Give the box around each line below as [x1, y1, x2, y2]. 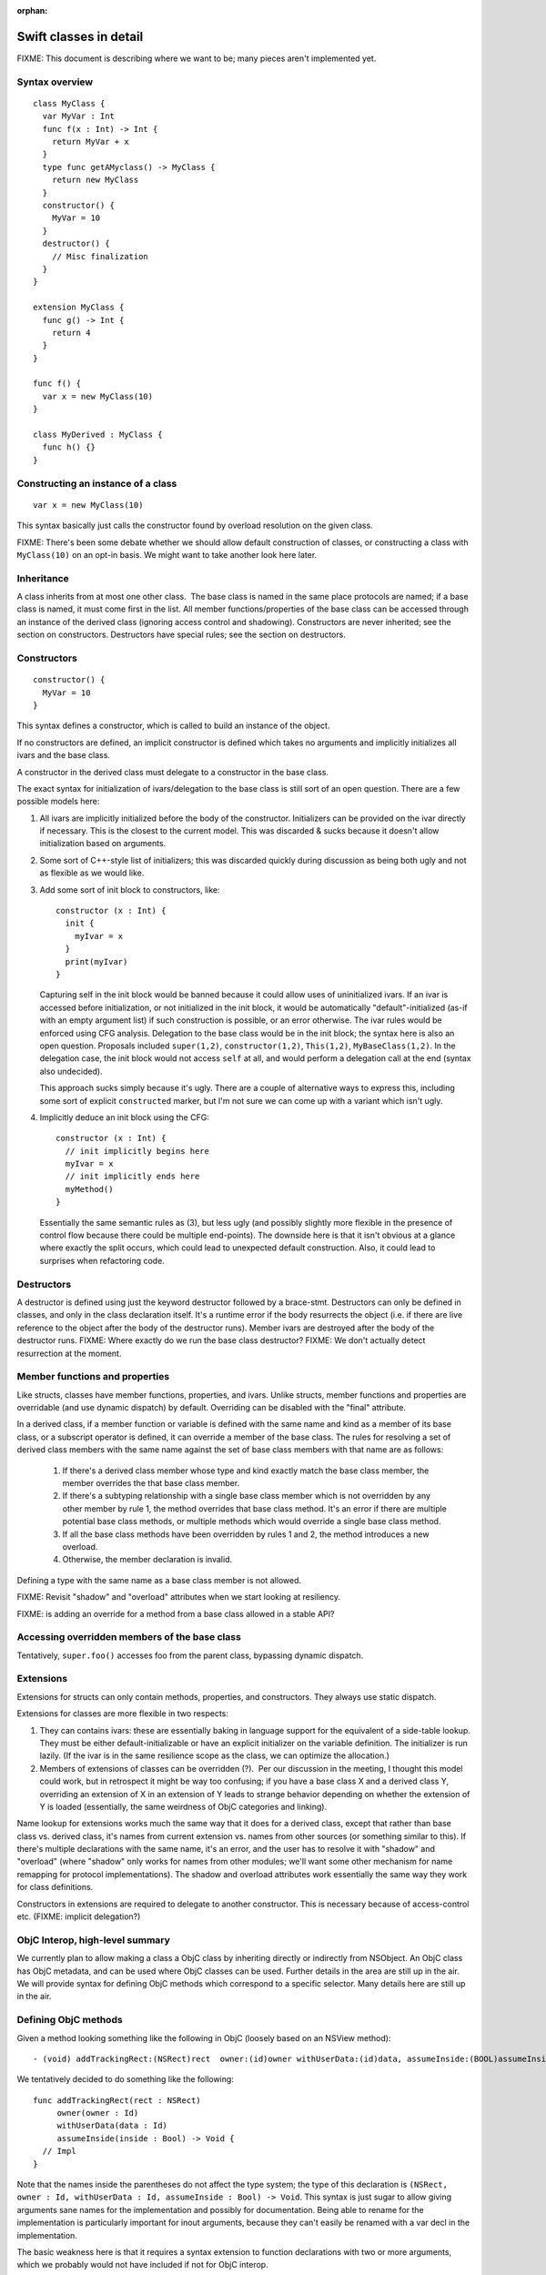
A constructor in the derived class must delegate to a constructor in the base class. [16, 766, 329, 777]
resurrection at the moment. [16, 1348, 122, 1359]
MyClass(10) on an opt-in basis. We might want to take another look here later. [16, 549, 318, 560]
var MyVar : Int [42, 111, 116, 122]
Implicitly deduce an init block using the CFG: [39, 1111, 209, 1123]
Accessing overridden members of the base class [16, 1631, 241, 1643]
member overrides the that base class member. [62, 1478, 240, 1488]
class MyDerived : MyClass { [33, 430, 163, 440]
